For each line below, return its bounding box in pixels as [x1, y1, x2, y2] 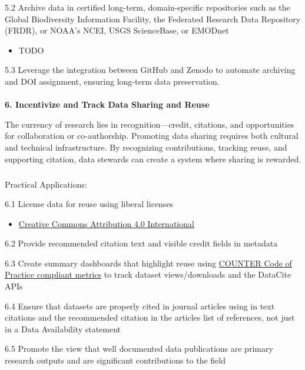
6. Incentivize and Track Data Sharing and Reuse [5, 98, 210, 111]
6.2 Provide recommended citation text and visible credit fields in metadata [5, 237, 278, 249]
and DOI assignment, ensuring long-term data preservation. [5, 75, 220, 87]
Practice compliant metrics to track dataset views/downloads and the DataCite [5, 268, 291, 281]
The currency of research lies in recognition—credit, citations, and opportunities [5, 118, 294, 130]
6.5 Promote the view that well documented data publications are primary [5, 342, 273, 355]
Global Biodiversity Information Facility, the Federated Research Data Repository [5, 12, 301, 25]
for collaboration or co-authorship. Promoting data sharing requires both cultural [5, 129, 299, 142]
